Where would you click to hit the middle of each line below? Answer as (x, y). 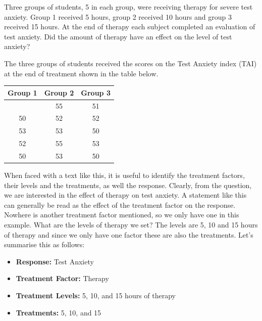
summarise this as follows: (44, 244)
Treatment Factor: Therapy (62, 278)
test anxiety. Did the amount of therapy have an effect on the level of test (118, 36)
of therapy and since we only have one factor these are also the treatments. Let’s (129, 234)
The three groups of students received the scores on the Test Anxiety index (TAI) (130, 63)
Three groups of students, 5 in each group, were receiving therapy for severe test (128, 7)
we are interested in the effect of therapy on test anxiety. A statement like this (125, 195)
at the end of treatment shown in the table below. (81, 73)
